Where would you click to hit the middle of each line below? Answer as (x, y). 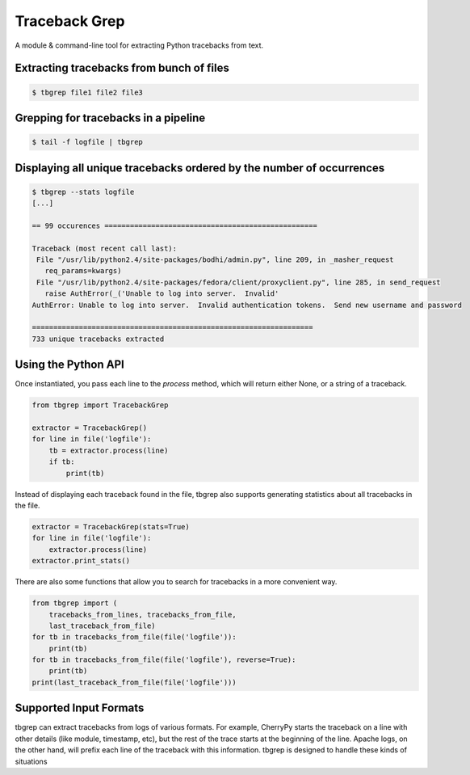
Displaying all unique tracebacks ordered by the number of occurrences (200, 168)
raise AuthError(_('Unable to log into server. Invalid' (162, 294)
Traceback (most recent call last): (105, 248)
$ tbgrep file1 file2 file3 (87, 92)
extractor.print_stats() (81, 561)
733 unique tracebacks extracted (98, 339)
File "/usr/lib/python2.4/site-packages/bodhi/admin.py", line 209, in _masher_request (216, 260)
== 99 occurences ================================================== (175, 225)
